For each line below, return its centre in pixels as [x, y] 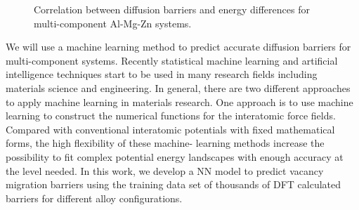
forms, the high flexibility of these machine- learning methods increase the [165, 143]
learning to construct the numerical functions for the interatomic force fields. [171, 116]
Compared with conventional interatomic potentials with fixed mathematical [170, 129]
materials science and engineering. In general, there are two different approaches [178, 87]
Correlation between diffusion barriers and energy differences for [172, 9]
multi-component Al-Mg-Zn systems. [113, 23]
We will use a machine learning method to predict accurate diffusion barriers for [178, 47]
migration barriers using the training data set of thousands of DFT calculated [174, 184]
